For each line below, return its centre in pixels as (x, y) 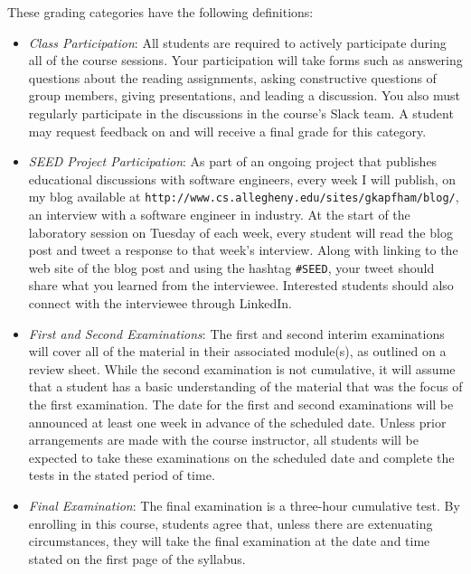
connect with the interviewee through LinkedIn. (160, 303)
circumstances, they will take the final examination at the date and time (229, 541)
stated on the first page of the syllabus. (137, 558)
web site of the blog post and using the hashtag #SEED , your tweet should (231, 267)
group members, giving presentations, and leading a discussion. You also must (244, 95)
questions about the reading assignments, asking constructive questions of (232, 77)
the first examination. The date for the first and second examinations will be (241, 404)
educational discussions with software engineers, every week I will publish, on (242, 179)
